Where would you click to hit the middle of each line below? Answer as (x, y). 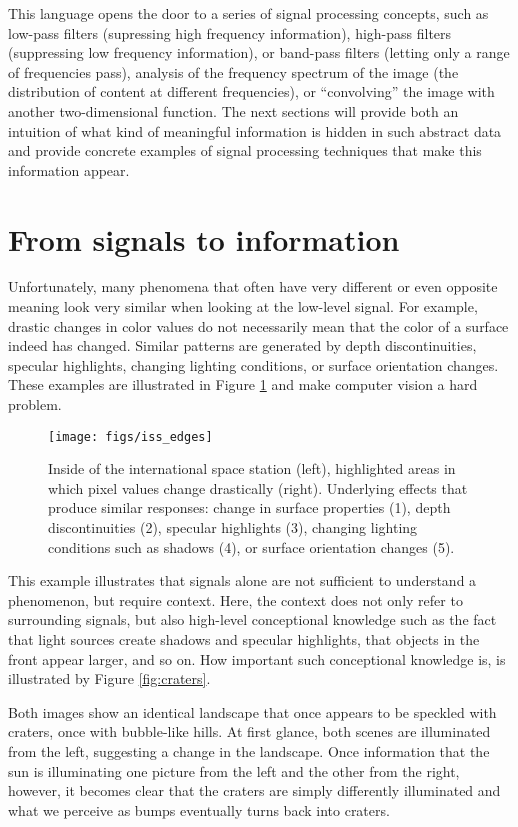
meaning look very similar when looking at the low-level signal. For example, (243, 306)
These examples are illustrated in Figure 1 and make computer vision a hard (243, 384)
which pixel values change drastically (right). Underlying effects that (258, 487)
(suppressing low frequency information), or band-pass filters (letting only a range (259, 52)
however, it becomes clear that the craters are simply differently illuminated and (254, 790)
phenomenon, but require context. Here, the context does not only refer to (235, 599)
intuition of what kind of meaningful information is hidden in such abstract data (255, 130)
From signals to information (204, 238)
